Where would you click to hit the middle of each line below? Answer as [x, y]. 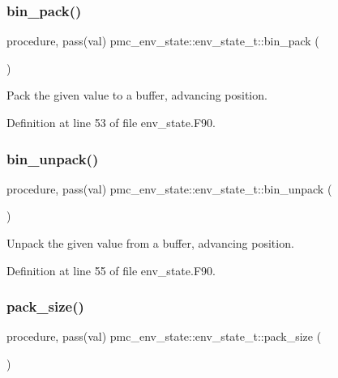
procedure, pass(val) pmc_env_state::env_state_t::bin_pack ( [163, 41]
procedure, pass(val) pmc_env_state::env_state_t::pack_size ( [164, 336]
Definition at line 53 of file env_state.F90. [111, 122]
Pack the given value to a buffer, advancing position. [137, 95]
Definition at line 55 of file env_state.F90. [111, 270]
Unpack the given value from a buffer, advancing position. [150, 243]
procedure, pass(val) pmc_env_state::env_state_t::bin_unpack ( [169, 188]
